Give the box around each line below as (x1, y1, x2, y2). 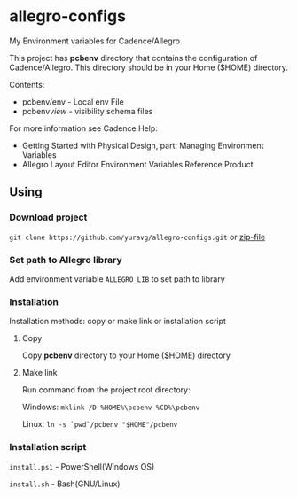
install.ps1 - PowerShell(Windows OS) (9, 461, 155, 471)
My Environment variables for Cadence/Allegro (9, 35, 180, 46)
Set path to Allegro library (9, 253, 122, 266)
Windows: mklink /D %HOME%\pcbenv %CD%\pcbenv (21, 401, 200, 413)
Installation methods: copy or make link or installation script (9, 316, 226, 327)
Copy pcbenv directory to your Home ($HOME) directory (21, 350, 231, 361)
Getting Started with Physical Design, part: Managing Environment (21, 140, 264, 151)
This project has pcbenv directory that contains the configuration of (9, 52, 258, 63)
